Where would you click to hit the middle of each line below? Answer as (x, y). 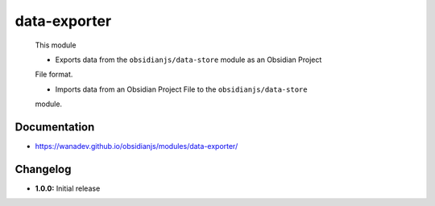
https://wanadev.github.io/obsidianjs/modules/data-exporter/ (137, 146)
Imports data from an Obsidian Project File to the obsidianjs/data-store (181, 89)
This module (56, 45)
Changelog (43, 169)
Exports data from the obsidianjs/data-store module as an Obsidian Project (188, 60)
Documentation (55, 127)
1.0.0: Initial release (68, 188)
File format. (54, 74)
